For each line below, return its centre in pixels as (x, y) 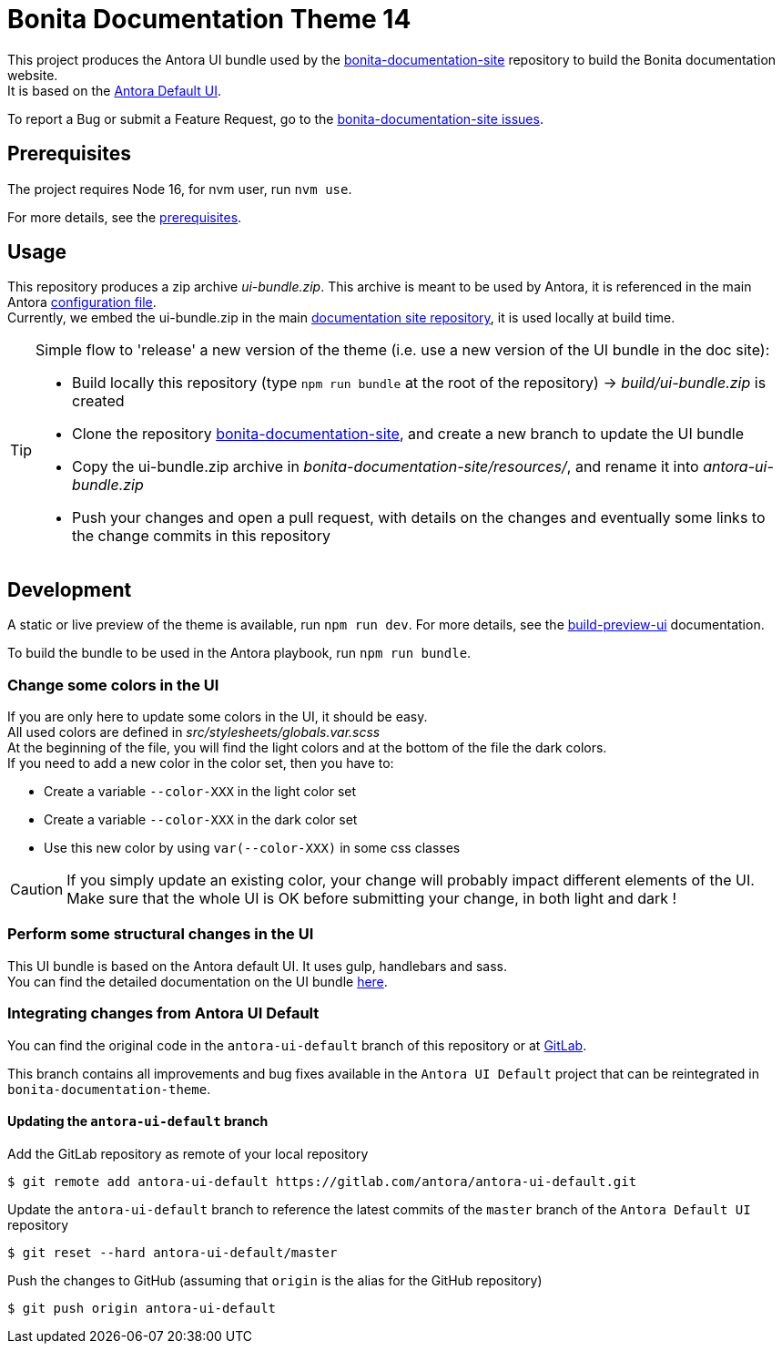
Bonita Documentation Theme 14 (209, 19)
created (98, 401)
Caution (37, 890)
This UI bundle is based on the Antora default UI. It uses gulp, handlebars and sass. (258, 966)
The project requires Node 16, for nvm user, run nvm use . (180, 189)
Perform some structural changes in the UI (161, 934)
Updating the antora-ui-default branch (138, 1121)
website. (33, 75)
